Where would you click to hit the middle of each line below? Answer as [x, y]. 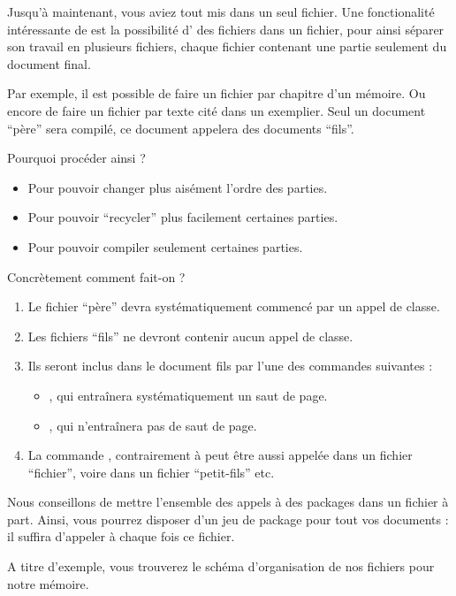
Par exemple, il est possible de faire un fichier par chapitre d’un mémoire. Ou [217, 93]
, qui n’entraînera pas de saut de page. [153, 425]
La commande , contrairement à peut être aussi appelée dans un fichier [220, 455]
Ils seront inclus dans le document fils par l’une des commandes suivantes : [230, 366]
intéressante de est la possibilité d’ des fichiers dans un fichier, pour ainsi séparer [226, 29]
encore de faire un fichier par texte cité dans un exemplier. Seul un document [217, 110]
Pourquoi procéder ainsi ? [76, 158]
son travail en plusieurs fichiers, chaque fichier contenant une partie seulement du [227, 46]
